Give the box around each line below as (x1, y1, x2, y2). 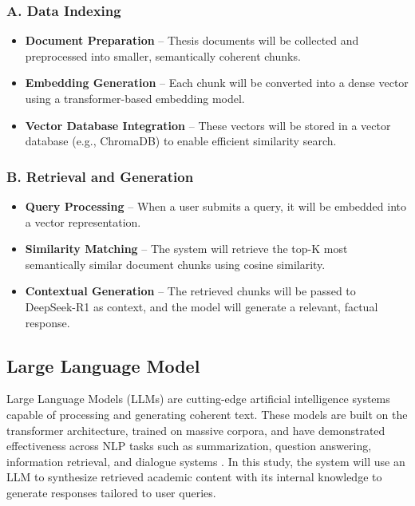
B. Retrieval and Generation (6, 166, 194, 186)
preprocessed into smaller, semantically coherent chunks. (25, 47, 301, 64)
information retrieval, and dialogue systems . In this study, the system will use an (6, 453, 405, 469)
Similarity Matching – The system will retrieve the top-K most (25, 240, 348, 257)
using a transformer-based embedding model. (25, 90, 245, 106)
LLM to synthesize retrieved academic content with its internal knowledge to (6, 468, 382, 485)
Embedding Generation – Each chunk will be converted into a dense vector (25, 74, 409, 91)
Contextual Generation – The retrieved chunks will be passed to (25, 283, 356, 299)
